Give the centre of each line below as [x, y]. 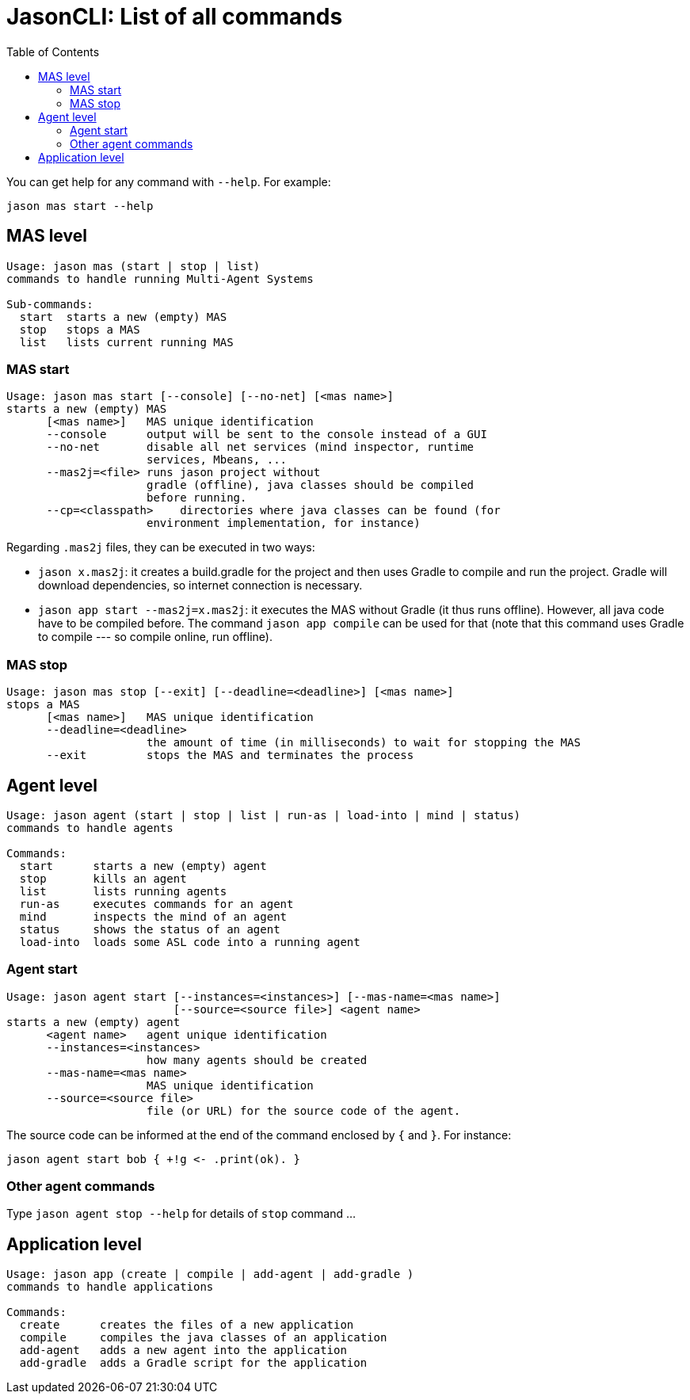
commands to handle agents [90, 828]
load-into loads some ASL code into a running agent [190, 942]
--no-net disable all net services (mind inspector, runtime [260, 447]
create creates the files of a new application [187, 1325]
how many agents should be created [257, 1060]
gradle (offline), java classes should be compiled [311, 485]
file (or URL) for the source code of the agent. [304, 1110]
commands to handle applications [110, 1287]
